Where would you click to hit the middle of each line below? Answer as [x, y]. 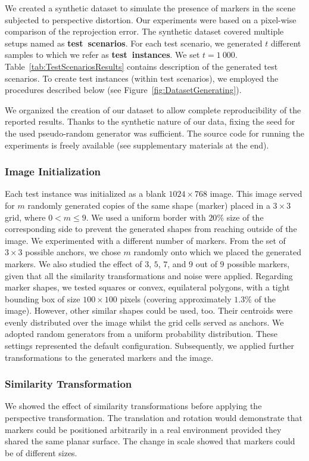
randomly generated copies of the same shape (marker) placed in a [149, 205]
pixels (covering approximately [176, 298]
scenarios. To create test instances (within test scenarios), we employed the [142, 78]
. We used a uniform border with [146, 217]
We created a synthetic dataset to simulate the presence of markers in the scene [150, 8]
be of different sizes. [41, 452]
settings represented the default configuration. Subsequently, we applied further [149, 346]
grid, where [25, 217]
